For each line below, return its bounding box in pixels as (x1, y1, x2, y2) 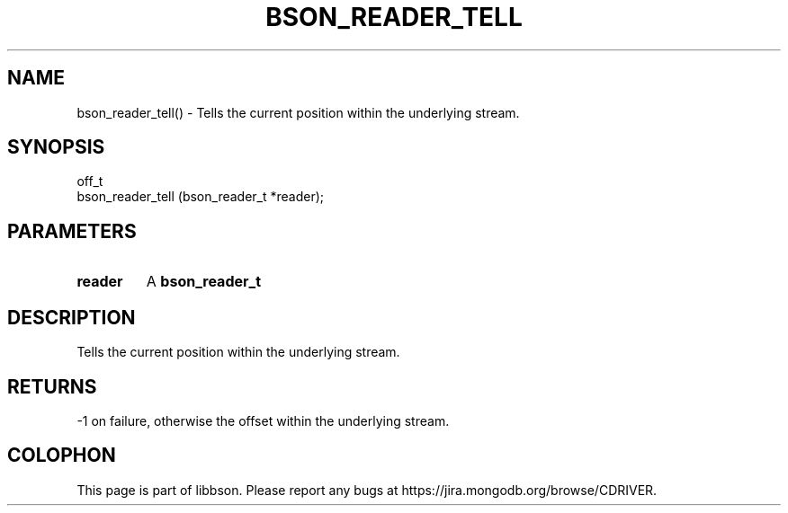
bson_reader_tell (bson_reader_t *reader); (76, 189, 325, 205)
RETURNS (7, 375, 97, 398)
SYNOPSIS (7, 136, 105, 159)
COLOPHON (7, 444, 116, 467)
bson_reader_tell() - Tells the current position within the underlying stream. (76, 104, 520, 120)
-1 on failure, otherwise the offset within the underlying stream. (76, 412, 450, 429)
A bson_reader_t (146, 272, 262, 291)
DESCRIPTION (7, 305, 136, 329)
